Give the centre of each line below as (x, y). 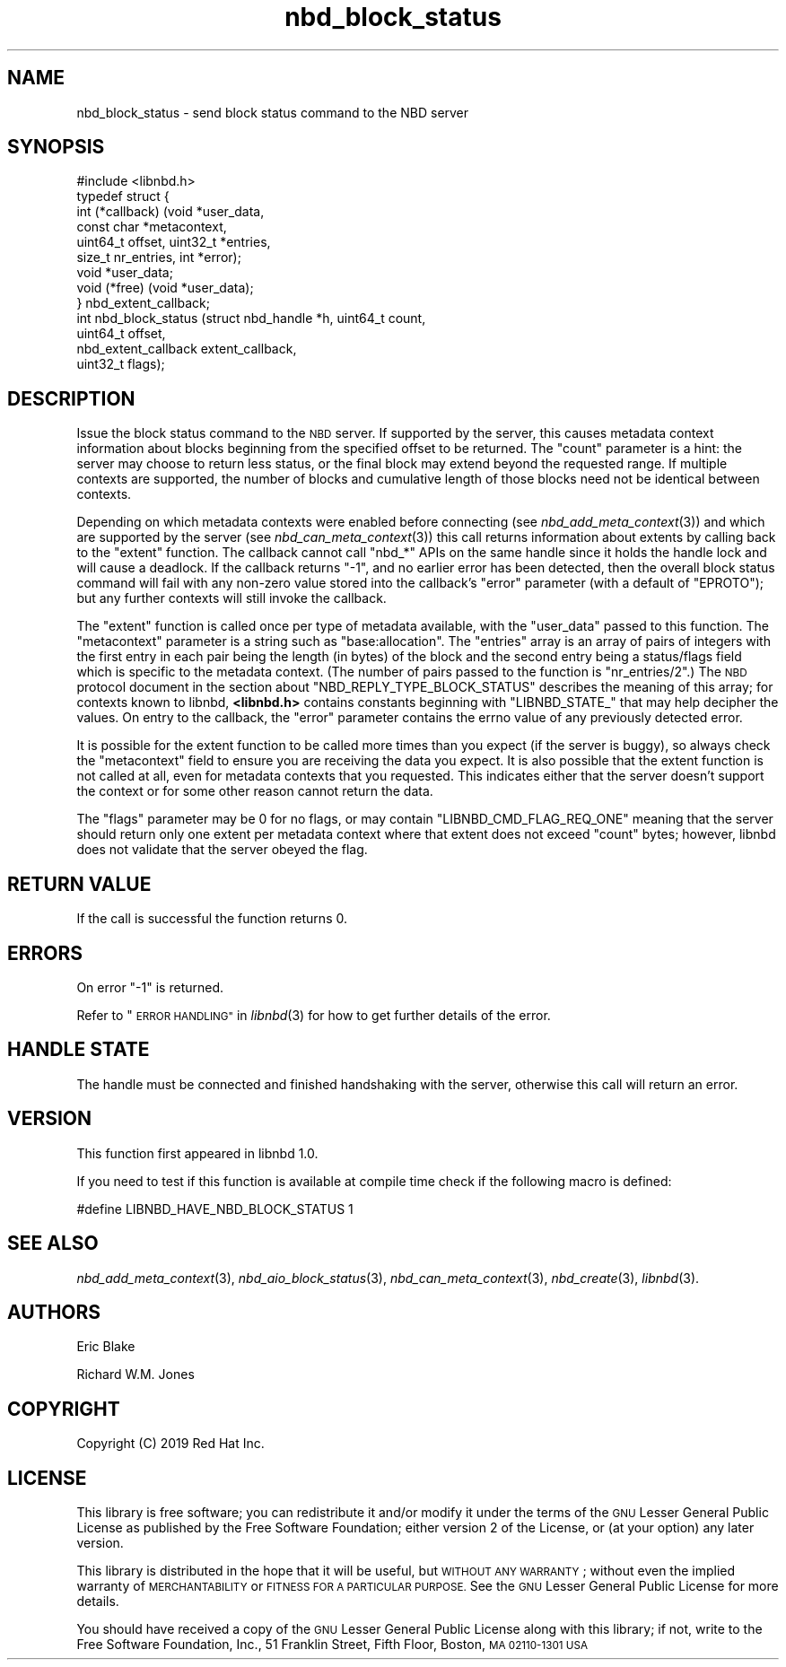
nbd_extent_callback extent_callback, (187, 349)
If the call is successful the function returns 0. (212, 919)
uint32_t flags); (121, 364)
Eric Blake (106, 1347)
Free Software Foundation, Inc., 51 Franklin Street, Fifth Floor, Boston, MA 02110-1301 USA (332, 1645)
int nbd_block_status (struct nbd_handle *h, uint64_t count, (251, 319)
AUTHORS (54, 1312)
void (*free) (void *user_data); (165, 288)
